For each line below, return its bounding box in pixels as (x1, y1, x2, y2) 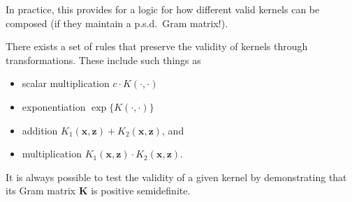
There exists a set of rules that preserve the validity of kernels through (6, 39, 308, 54)
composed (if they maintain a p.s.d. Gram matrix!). (6, 15, 228, 30)
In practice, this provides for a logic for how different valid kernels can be (6, 2, 320, 16)
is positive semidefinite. (91, 183, 191, 198)
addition (22, 123, 58, 137)
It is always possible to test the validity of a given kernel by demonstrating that (6, 169, 347, 184)
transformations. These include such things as (6, 52, 201, 67)
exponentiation (22, 99, 86, 114)
